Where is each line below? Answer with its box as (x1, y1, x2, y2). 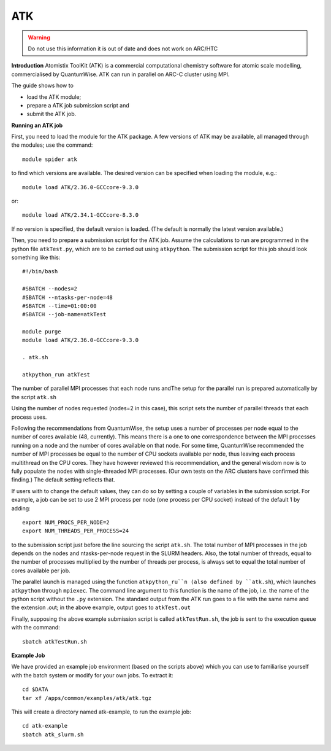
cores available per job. (11, 567, 70, 574)
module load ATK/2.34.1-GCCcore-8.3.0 (22, 212, 139, 219)
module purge (22, 329, 61, 335)
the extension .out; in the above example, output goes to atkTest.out (11, 604, 191, 611)
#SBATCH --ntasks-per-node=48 (22, 294, 113, 301)
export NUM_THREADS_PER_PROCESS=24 (22, 527, 129, 534)
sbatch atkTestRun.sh (22, 638, 87, 645)
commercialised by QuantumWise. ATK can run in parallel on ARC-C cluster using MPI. (11, 71, 230, 78)
